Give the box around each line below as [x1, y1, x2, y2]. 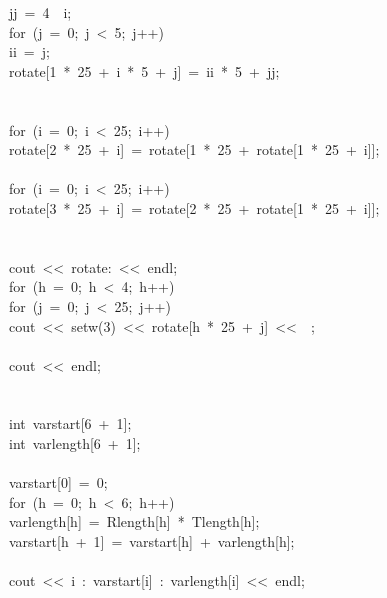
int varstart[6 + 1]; [9, 413, 132, 434]
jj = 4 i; [9, 2, 72, 22]
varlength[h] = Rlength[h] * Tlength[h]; [9, 511, 260, 532]
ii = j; [9, 41, 50, 62]
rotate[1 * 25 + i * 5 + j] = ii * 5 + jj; [9, 60, 280, 81]
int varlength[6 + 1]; [9, 433, 141, 454]
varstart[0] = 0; [9, 472, 108, 493]
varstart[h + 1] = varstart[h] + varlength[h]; [9, 531, 295, 552]
